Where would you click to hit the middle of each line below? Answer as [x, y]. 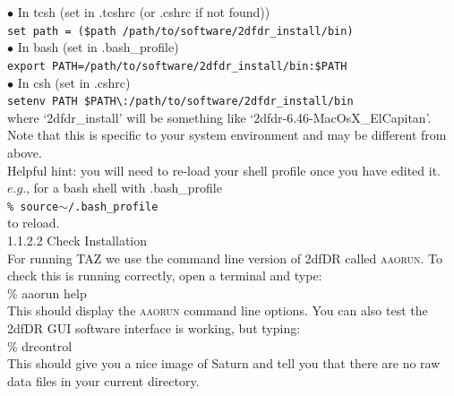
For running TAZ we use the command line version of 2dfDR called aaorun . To [225, 258]
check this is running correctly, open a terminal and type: [165, 275]
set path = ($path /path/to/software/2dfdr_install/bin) [180, 31]
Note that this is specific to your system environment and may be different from [227, 135]
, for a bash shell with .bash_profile [124, 188]
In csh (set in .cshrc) [74, 82]
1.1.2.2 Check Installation [77, 240]
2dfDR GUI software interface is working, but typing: [154, 327]
